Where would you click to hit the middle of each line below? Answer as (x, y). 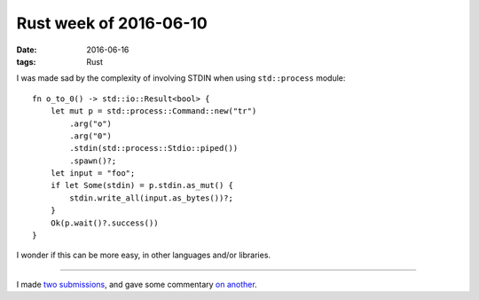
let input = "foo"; (93, 174)
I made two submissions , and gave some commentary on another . (137, 284)
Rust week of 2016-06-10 (112, 23)
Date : (27, 50)
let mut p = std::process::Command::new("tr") (153, 111)
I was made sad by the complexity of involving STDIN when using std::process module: (181, 78)
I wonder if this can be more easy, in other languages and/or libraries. (143, 255)
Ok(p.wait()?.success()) (104, 223)
